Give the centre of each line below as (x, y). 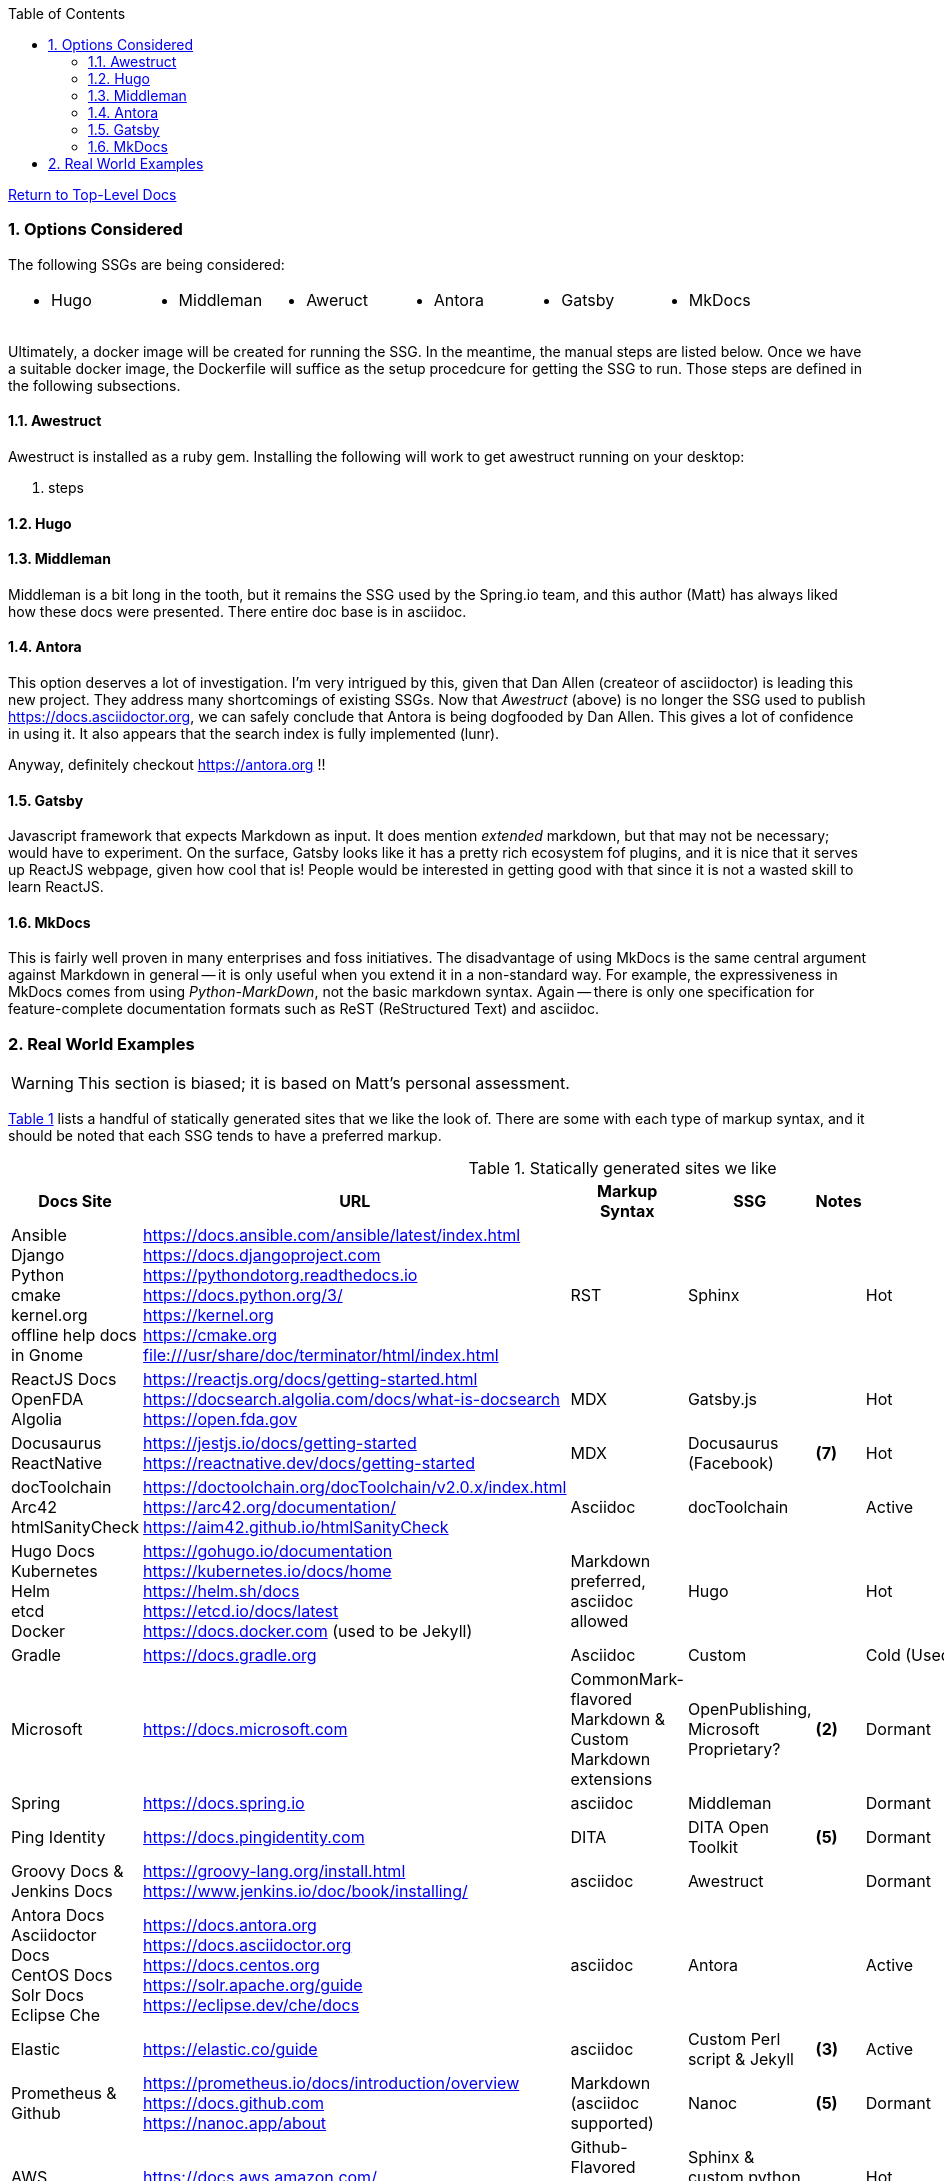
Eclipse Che (56, 2015)
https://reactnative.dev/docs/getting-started (309, 1463)
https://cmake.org (210, 1335)
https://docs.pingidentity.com (254, 1837)
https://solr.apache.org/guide (253, 1985)
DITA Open (728, 1827)
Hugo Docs (53, 1551)
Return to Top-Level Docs (92, 194)
